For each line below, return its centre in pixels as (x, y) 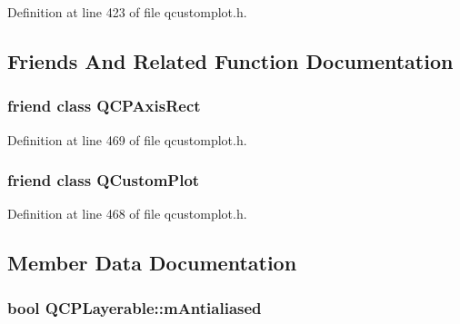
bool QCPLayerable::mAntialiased (135, 307)
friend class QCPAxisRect (104, 106)
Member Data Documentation (152, 263)
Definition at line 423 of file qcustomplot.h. (127, 12)
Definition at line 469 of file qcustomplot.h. (127, 139)
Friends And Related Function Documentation (230, 60)
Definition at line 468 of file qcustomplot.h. (127, 214)
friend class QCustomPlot (104, 180)
